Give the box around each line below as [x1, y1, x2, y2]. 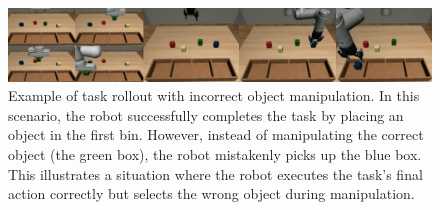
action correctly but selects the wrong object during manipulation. [8, 183, 415, 204]
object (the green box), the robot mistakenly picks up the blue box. [8, 144, 422, 165]
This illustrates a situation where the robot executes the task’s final [8, 163, 423, 184]
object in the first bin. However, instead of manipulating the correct [8, 124, 424, 145]
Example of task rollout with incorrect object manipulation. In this [8, 85, 420, 106]
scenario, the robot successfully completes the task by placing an [8, 104, 404, 125]
